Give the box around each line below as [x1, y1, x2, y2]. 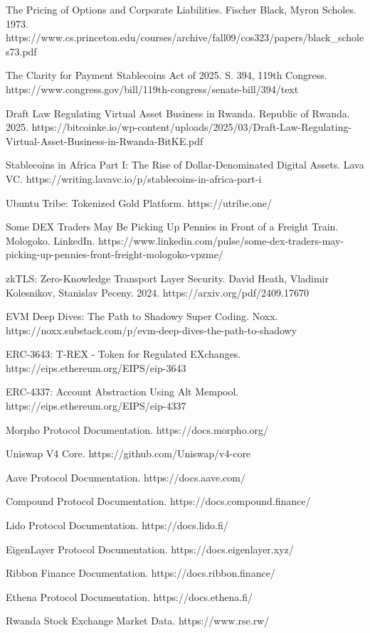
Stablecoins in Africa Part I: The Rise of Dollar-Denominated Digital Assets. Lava [6, 157, 364, 172]
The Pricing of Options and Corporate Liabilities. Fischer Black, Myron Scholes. [6, 2, 356, 16]
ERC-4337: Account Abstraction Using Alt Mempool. [6, 384, 239, 399]
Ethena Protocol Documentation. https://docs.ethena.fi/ [6, 589, 253, 604]
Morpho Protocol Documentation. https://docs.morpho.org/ [6, 422, 269, 437]
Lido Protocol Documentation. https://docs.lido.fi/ [6, 518, 228, 533]
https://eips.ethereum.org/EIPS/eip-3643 [6, 360, 186, 375]
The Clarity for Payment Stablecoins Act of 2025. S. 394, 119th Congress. [6, 68, 327, 83]
